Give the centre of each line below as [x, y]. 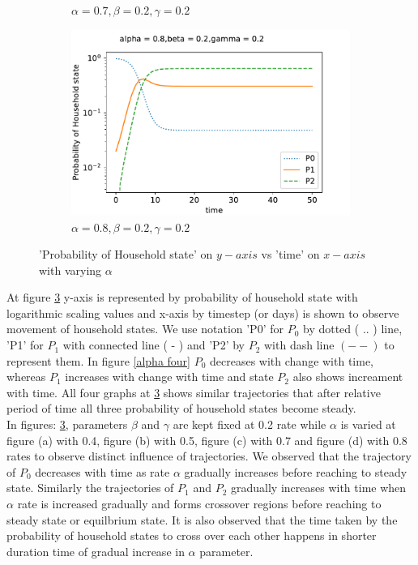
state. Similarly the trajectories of [90, 488]
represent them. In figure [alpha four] [98, 360]
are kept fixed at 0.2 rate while [250, 424]
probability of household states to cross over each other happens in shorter [192, 535]
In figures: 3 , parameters [67, 424]
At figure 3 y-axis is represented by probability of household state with [182, 297]
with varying [70, 270]
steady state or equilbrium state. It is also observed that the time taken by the [202, 519]
